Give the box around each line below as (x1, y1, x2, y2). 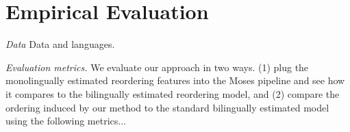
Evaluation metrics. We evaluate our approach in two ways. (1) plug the (5, 60, 309, 74)
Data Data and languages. (5, 37, 115, 51)
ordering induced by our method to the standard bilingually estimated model (5, 100, 329, 114)
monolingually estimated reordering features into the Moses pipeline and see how (5, 73, 345, 88)
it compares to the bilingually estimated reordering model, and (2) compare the (5, 86, 340, 101)
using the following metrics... (5, 114, 126, 128)
